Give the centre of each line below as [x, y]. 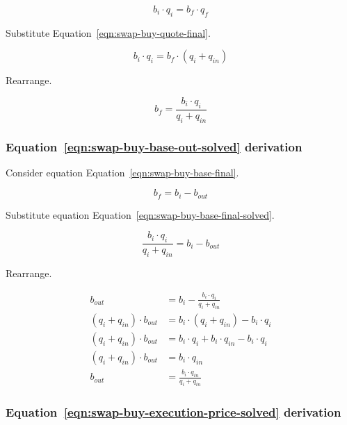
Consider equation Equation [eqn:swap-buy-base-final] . [122, 172]
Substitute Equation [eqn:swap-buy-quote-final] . [108, 32]
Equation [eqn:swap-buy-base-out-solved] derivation [154, 146]
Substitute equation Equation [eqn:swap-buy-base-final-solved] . [140, 214]
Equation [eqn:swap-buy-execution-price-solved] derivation [173, 411]
